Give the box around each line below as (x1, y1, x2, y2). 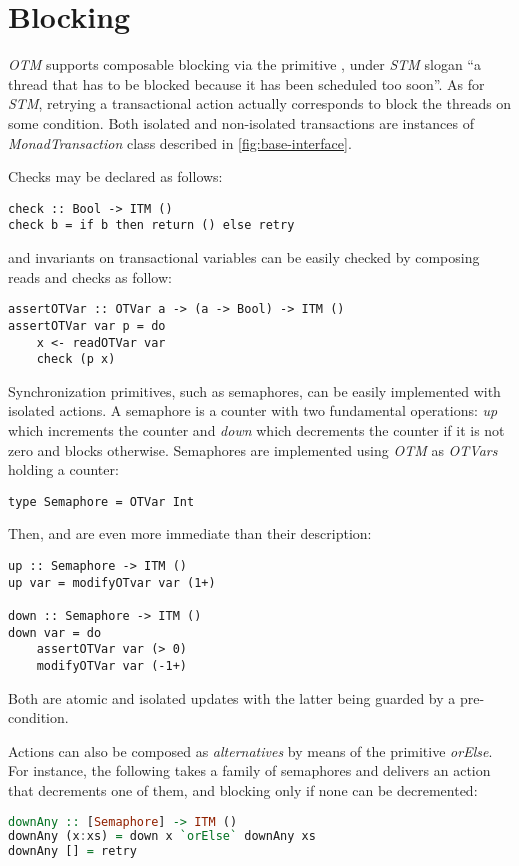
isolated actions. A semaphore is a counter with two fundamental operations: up (8, 400, 498, 421)
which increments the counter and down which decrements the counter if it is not (8, 420, 505, 440)
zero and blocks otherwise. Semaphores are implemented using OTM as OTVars (8, 439, 498, 460)
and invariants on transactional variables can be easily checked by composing (8, 247, 480, 267)
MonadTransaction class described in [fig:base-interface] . (8, 132, 352, 153)
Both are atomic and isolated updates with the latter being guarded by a (8, 687, 456, 708)
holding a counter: (8, 459, 119, 480)
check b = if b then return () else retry (8, 218, 295, 233)
